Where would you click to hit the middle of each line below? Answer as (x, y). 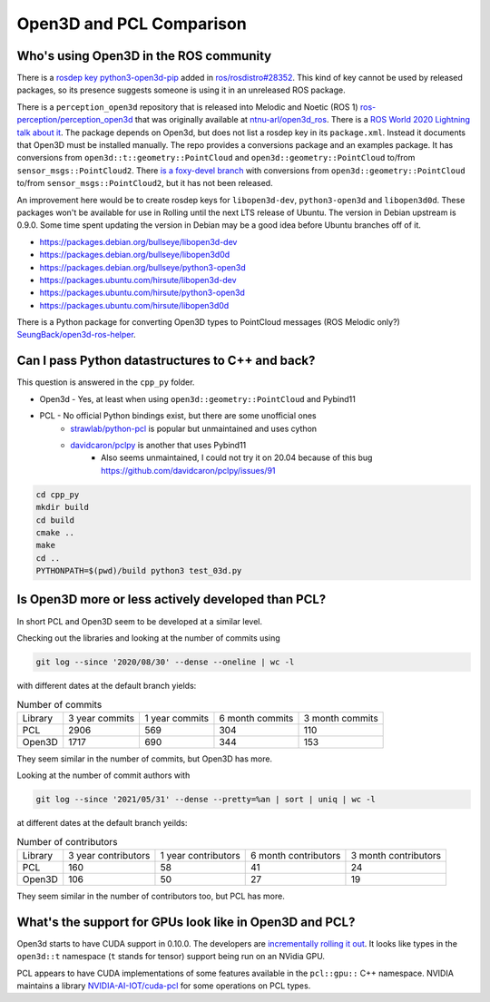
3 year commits (102, 718)
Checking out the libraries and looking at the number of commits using (148, 638)
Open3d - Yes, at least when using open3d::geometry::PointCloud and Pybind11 (197, 398)
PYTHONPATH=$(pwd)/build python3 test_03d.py (139, 571)
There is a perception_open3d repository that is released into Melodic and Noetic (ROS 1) (187, 107)
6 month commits (256, 718)
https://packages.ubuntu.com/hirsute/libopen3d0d (134, 305)
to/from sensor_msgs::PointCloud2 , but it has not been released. (145, 183)
